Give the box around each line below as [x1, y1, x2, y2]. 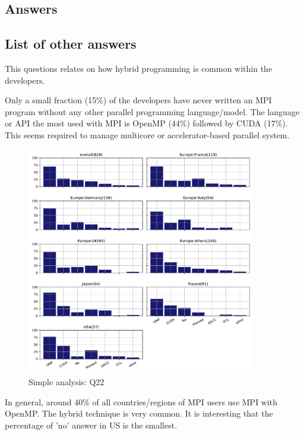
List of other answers [5, 34, 137, 53]
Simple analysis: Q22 [28, 376, 104, 388]
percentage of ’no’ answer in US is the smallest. [5, 418, 178, 431]
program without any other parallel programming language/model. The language [5, 105, 300, 118]
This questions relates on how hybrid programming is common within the [5, 62, 273, 74]
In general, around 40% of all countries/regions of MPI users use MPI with [5, 395, 278, 408]
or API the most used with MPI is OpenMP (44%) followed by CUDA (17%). [5, 117, 288, 129]
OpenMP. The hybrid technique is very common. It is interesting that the [5, 407, 273, 420]
